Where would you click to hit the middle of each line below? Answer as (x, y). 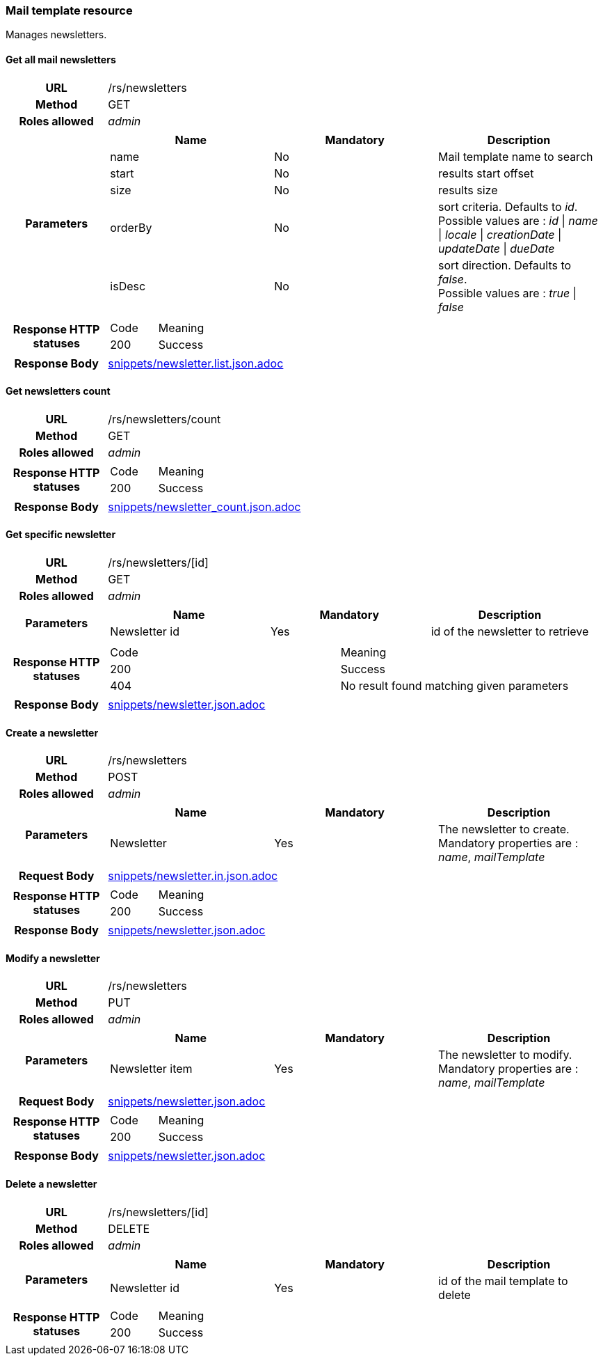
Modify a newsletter (53, 958)
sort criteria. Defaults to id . (508, 206)
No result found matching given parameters (455, 686)
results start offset (486, 173)
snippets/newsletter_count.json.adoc (204, 506)
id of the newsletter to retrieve (510, 632)
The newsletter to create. (504, 829)
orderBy (131, 227)
